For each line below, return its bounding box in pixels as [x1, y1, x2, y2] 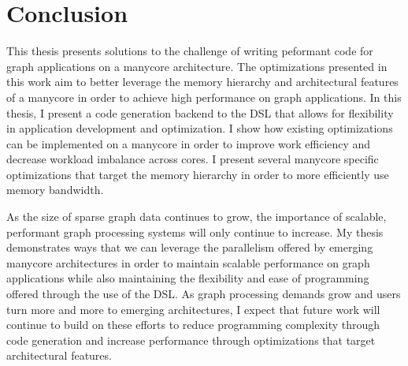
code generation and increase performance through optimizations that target [6, 331, 376, 348]
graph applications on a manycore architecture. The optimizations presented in [6, 58, 388, 74]
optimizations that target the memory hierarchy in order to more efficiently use [6, 166, 389, 182]
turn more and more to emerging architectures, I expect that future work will [6, 301, 380, 317]
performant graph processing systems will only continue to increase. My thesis [6, 223, 384, 240]
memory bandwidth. [6, 181, 104, 198]
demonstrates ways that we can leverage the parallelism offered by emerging [6, 239, 373, 256]
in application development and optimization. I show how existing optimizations [6, 120, 393, 136]
